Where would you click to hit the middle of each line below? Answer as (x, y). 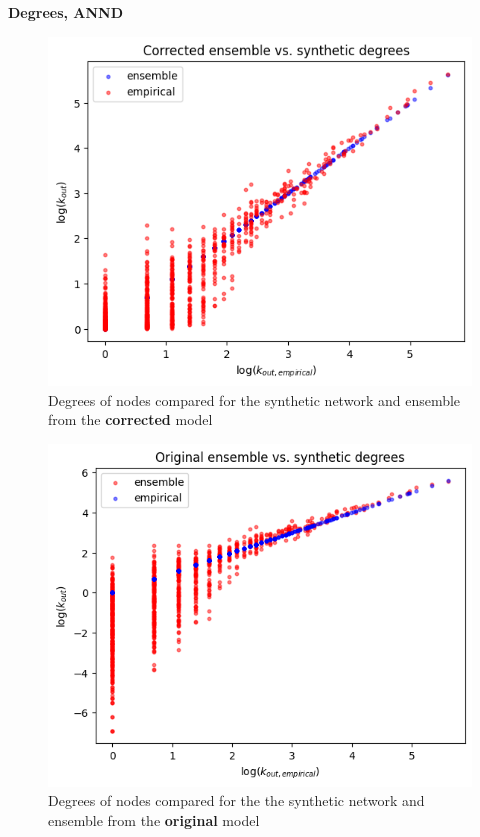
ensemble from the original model (154, 819)
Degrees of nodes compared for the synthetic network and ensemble (254, 399)
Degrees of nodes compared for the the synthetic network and (236, 800)
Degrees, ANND (66, 12)
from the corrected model (130, 419)
